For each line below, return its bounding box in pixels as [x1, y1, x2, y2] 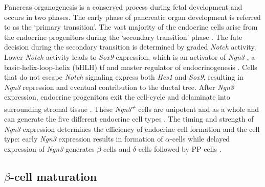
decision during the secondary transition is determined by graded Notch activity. [4, 41, 256, 52]
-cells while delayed [170, 133, 230, 144]
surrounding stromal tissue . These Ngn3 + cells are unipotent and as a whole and [4, 102, 259, 114]
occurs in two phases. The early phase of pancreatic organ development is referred [4, 11, 261, 22]
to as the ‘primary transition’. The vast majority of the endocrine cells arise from [4, 21, 258, 32]
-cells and [101, 143, 131, 154]
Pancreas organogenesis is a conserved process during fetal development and [4, 2, 242, 12]
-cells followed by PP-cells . [136, 143, 222, 154]
